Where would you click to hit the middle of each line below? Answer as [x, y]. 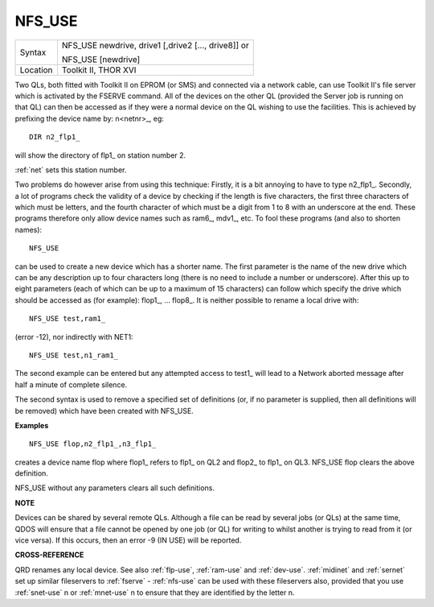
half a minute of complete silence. [71, 384]
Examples [32, 425]
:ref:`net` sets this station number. [71, 170]
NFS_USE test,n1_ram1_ [74, 355]
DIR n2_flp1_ [55, 137]
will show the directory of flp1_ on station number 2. [100, 155]
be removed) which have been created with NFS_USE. [104, 411]
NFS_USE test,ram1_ [68, 319]
